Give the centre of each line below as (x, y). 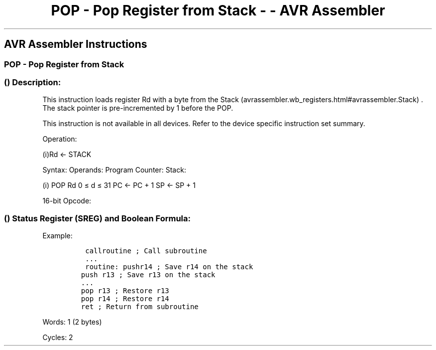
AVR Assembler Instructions (76, 44)
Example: (57, 236)
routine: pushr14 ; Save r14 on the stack (169, 267)
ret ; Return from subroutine (140, 307)
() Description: (33, 82)
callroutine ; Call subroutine (146, 251)
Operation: (60, 139)
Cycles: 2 (58, 338)
